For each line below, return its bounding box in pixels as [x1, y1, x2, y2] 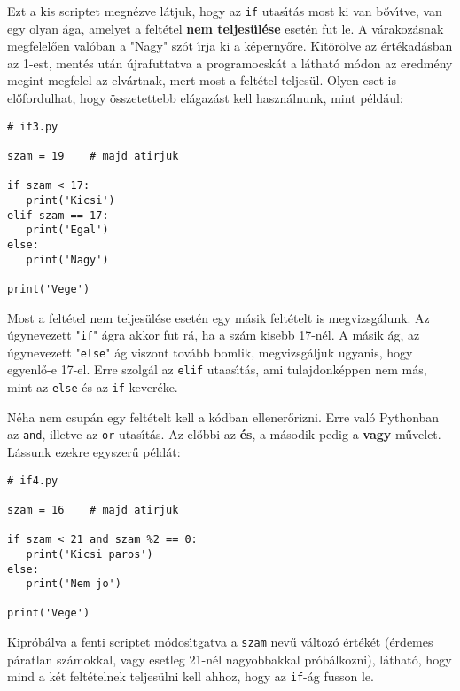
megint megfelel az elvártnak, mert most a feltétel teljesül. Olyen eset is [7, 71, 396, 90]
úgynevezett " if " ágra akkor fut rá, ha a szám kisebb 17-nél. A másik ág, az [7, 326, 420, 344]
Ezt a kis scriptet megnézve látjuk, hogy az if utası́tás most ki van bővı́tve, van [7, 2, 442, 20]
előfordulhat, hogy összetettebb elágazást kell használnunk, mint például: [7, 89, 403, 107]
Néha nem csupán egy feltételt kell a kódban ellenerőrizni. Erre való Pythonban [7, 407, 440, 426]
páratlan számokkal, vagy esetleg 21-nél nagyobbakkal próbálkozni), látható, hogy [7, 649, 452, 668]
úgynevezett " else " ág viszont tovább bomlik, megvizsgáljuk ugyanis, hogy [7, 342, 413, 361]
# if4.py [7, 474, 58, 487]
